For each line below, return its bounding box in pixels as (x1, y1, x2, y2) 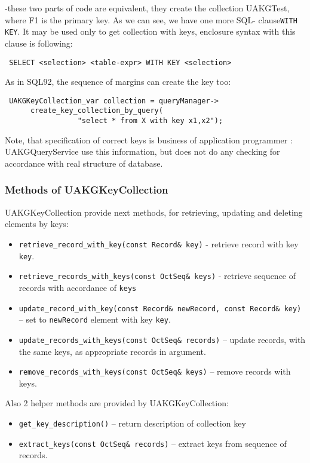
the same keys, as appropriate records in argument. (19, 345, 206, 357)
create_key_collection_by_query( (30, 106, 163, 115)
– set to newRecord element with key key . (19, 313, 171, 326)
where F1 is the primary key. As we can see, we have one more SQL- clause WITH (5, 13, 297, 26)
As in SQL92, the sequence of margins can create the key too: (5, 75, 231, 88)
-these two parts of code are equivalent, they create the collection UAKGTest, (5, 2, 290, 14)
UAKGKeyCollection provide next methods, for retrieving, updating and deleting (5, 206, 303, 218)
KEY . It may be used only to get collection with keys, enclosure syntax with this (5, 25, 296, 38)
